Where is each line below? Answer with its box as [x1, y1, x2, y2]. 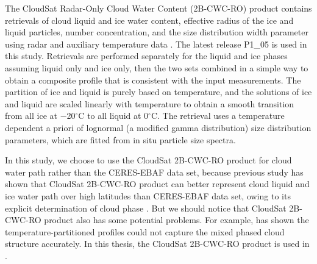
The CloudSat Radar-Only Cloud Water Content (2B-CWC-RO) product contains [5, 2, 312, 14]
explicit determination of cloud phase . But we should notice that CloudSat [5, 201, 287, 214]
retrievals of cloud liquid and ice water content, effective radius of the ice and [5, 13, 294, 26]
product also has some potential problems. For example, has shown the [44, 213, 309, 226]
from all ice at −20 [5, 109, 76, 122]
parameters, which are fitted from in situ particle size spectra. [5, 133, 236, 146]
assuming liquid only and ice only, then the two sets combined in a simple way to [5, 61, 308, 74]
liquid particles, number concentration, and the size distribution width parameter [5, 26, 308, 38]
